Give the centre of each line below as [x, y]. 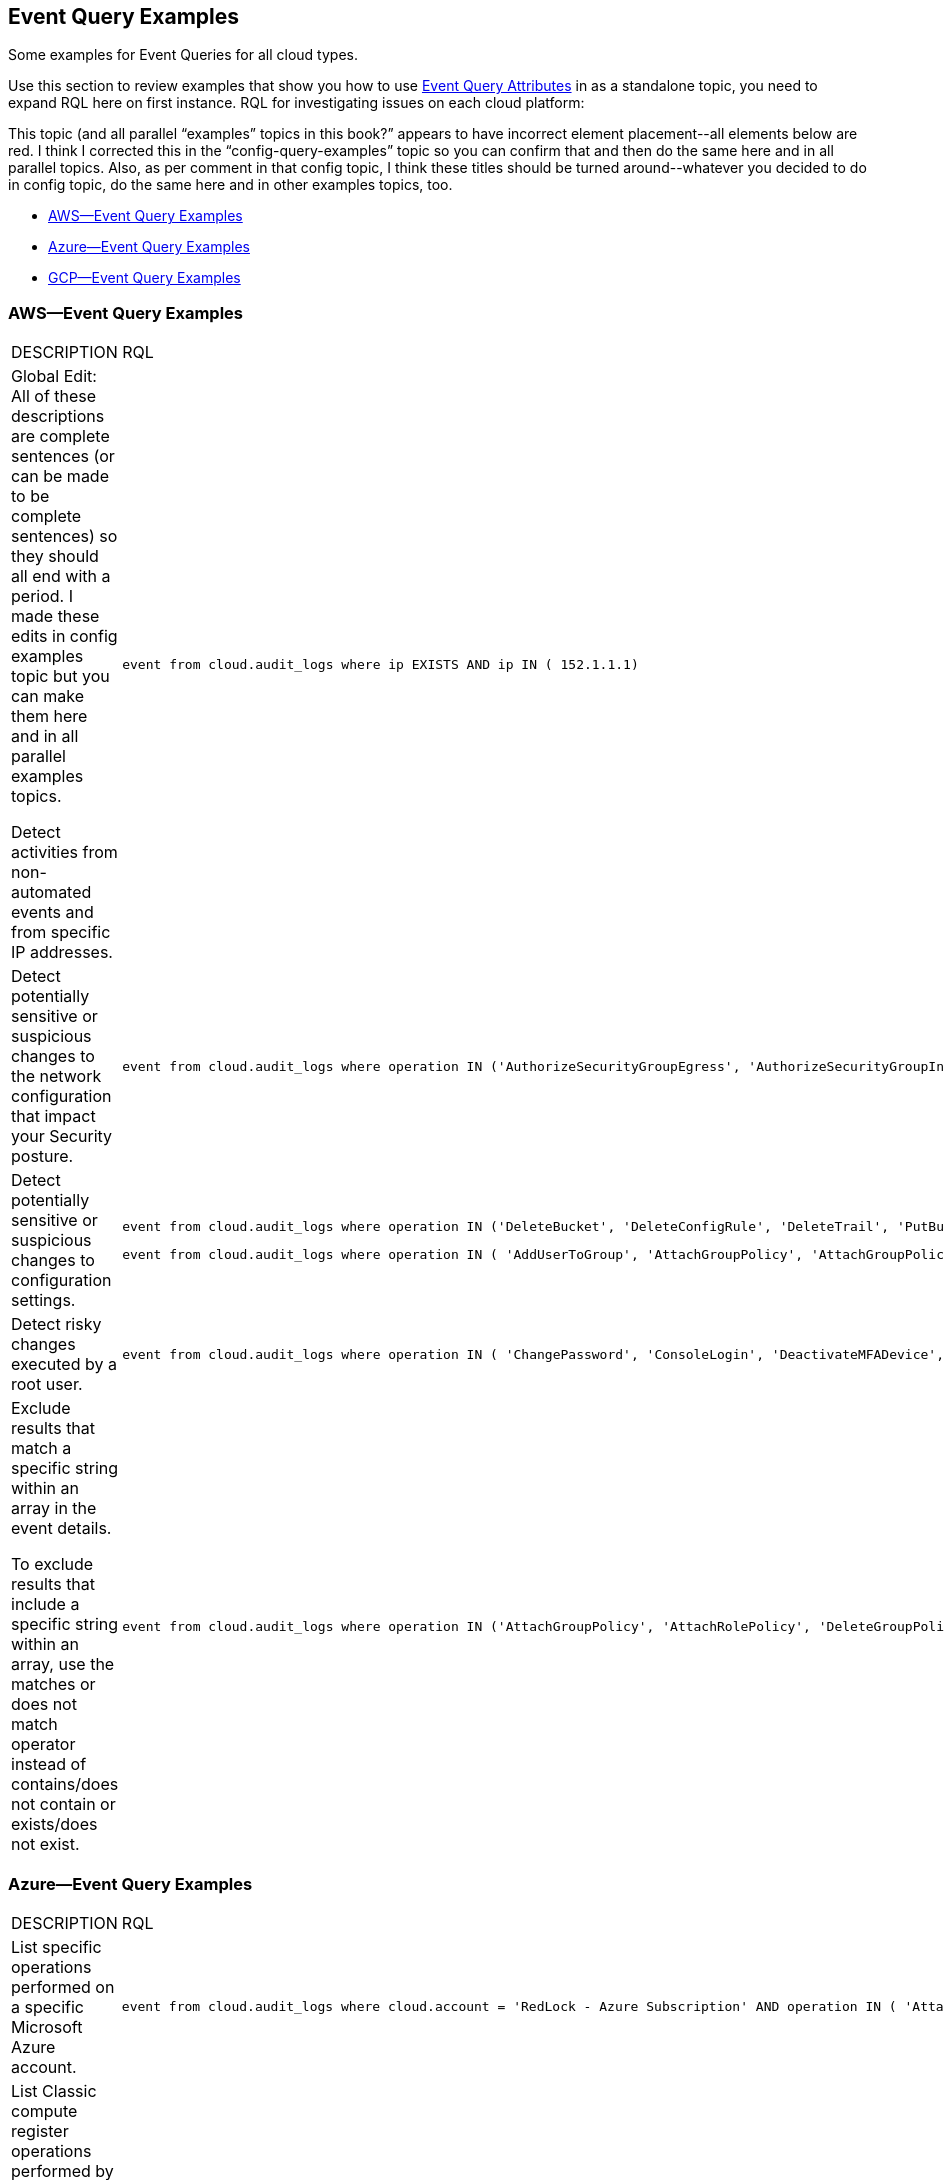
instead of [49, 1764]
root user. [47, 1384]
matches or [53, 1684]
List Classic [54, 2090]
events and [52, 912]
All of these [54, 396]
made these [55, 616]
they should [55, 556]
